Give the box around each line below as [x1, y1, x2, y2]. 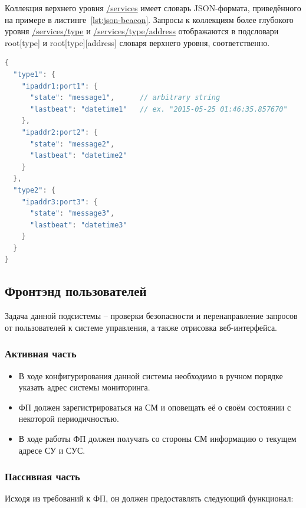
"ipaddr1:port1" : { [21, 82, 98, 90]
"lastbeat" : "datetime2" [29, 151, 127, 160]
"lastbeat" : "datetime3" [29, 220, 127, 229]
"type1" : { [13, 70, 55, 79]
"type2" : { [13, 185, 55, 194]
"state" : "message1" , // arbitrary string [29, 93, 221, 102]
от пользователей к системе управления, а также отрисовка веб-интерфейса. [5, 321, 277, 333]
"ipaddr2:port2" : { [21, 128, 98, 136]
